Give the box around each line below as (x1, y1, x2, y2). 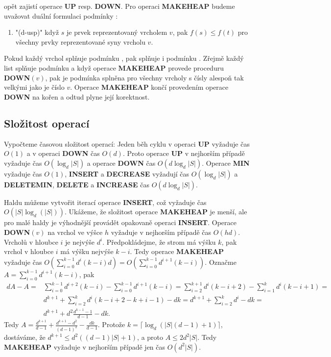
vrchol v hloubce (4, 246, 54, 256)
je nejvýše (65, 236, 95, 247)
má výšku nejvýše (60, 246, 114, 256)
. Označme (205, 256, 236, 267)
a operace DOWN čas (87, 157, 156, 168)
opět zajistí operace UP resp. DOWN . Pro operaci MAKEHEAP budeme (4, 1, 235, 11)
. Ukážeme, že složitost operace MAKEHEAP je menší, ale (64, 206, 247, 217)
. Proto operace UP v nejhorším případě (122, 148, 245, 158)
